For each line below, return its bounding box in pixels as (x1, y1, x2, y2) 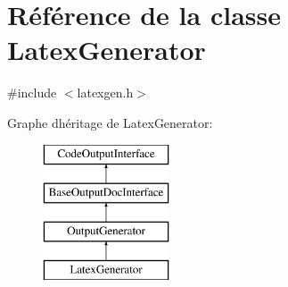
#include (7, 83, 57, 102)
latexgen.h (77, 83, 134, 102)
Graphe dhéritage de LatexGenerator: (7, 113, 213, 131)
